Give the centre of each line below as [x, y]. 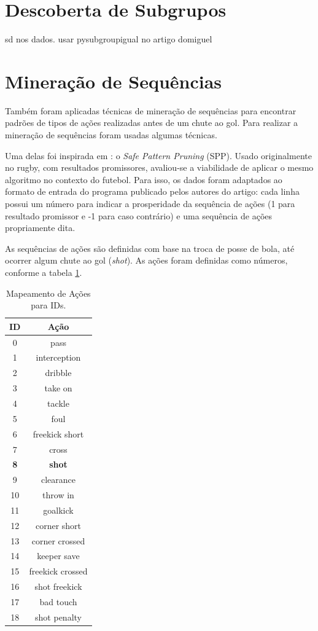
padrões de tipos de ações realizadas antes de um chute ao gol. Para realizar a [152, 123]
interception [58, 357]
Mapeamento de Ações [48, 293]
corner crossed [58, 540]
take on [58, 388]
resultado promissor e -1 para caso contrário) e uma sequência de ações [139, 215]
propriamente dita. [40, 228]
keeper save [58, 556]
